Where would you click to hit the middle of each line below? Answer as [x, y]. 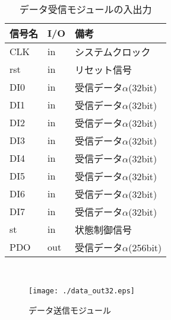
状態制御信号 [104, 229]
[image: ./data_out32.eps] [82, 291]
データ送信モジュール [70, 310]
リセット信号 [104, 69]
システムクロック [113, 52]
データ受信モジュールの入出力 [85, 9]
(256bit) [145, 247]
